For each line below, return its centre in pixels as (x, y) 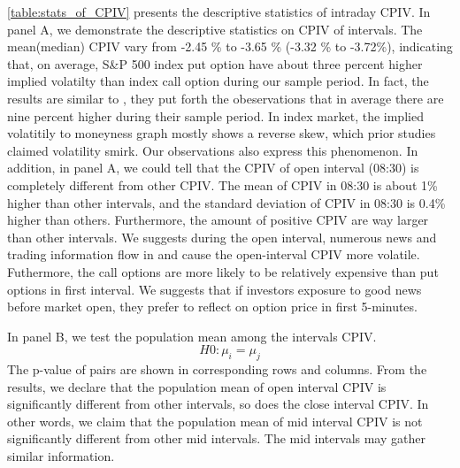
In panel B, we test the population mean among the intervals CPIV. (192, 336)
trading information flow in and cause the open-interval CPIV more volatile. (214, 254)
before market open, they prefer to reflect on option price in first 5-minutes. (212, 307)
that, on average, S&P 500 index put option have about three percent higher (215, 63)
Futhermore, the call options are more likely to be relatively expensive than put (223, 271)
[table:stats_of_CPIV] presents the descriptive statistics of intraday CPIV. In (219, 12)
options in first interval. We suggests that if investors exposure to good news (215, 289)
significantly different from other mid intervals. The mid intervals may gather (216, 438)
